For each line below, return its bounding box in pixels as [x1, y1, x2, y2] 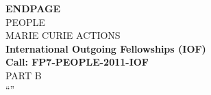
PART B [5, 68, 42, 82]
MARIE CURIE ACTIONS [5, 28, 121, 42]
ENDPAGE [5, 1, 61, 15]
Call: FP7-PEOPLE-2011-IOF [5, 55, 149, 69]
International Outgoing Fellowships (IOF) [5, 41, 206, 55]
